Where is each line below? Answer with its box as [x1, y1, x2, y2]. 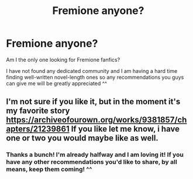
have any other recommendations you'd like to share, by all [6, 158, 177, 166]
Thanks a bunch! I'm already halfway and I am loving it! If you [6, 150, 184, 159]
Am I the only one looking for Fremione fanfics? [6, 56, 120, 63]
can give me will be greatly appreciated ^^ [6, 80, 107, 87]
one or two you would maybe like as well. [6, 133, 159, 143]
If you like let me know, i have [71, 124, 180, 134]
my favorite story [6, 106, 70, 116]
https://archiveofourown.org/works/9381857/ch [6, 115, 187, 125]
